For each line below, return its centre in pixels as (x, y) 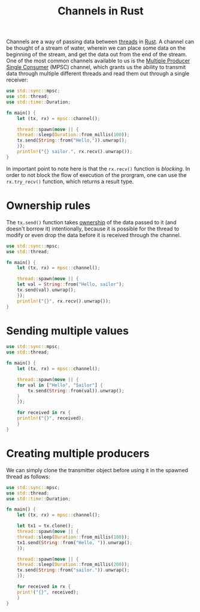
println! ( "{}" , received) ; (51, 418)
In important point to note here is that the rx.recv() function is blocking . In (98, 169)
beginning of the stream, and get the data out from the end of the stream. (97, 55)
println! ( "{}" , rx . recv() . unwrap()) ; (64, 301)
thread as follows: (28, 476)
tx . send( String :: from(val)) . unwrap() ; (76, 391)
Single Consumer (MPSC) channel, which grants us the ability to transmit (96, 67)
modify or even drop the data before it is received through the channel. (94, 235)
